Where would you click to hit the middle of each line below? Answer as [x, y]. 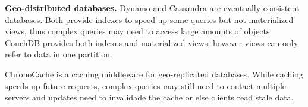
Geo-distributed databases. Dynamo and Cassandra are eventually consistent [152, 8]
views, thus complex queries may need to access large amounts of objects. [139, 31]
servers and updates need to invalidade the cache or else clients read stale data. [149, 97]
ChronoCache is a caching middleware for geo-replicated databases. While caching [154, 74]
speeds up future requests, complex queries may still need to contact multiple [146, 85]
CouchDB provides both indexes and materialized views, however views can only [152, 42]
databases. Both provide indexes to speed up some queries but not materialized [149, 19]
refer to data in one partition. [59, 54]
